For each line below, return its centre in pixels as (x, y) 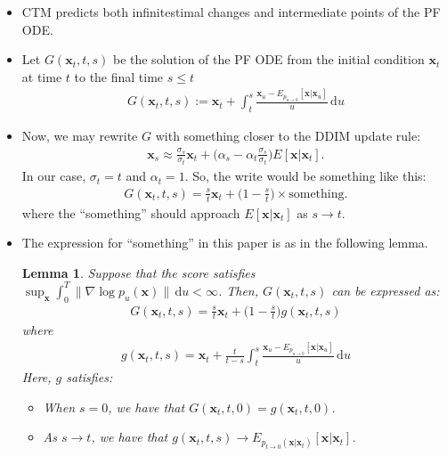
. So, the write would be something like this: (305, 176)
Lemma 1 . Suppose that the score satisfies (138, 272)
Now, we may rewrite (80, 136)
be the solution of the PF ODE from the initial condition (268, 59)
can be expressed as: (386, 290)
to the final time (119, 76)
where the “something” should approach (131, 212)
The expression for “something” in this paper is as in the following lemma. (225, 243)
